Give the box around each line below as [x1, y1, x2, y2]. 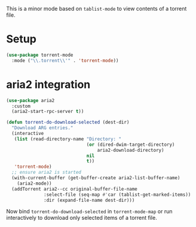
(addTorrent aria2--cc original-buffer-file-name [11, 186, 137, 192]
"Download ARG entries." [11, 125, 73, 131]
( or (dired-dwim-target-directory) [86, 142, 175, 148]
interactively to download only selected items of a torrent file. [6, 214, 157, 222]
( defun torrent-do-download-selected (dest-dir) [6, 119, 130, 125]
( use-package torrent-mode [6, 52, 73, 58]
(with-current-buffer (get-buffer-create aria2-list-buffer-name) [11, 175, 180, 181]
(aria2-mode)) [17, 180, 52, 186]
